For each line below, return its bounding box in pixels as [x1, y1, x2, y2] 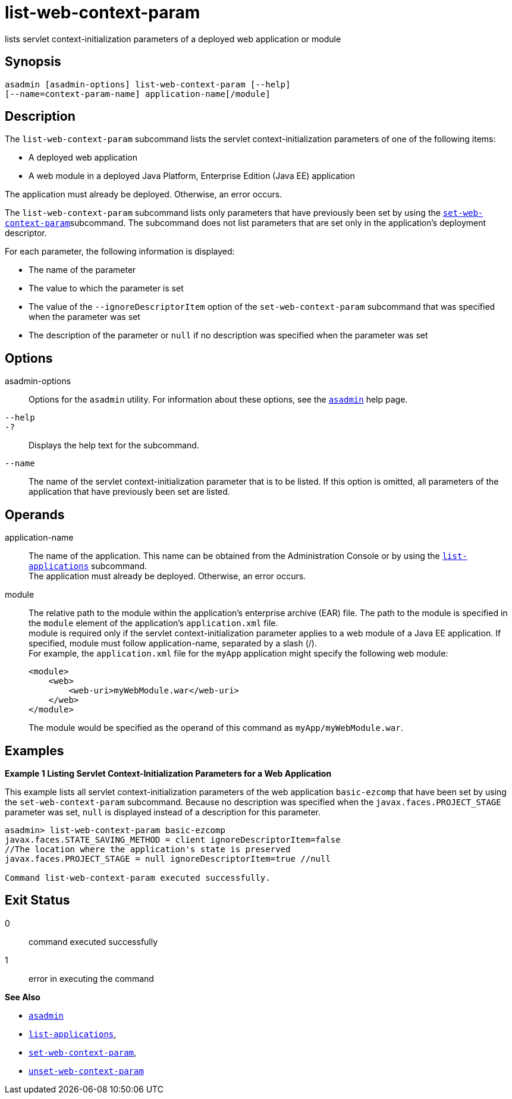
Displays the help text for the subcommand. [29, 440, 199, 451]
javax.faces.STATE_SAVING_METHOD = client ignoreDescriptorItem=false [5, 834, 341, 844]
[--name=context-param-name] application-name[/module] [5, 89, 271, 99]
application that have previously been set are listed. [29, 486, 230, 497]
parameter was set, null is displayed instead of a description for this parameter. [5, 806, 321, 817]
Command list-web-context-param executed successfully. [5, 872, 271, 883]
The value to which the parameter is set [29, 283, 184, 294]
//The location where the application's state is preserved [5, 844, 291, 854]
